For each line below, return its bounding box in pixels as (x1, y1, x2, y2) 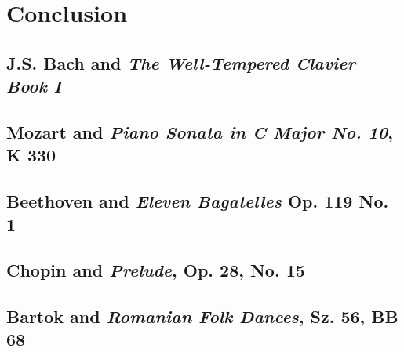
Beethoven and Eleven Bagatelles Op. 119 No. (6, 189, 389, 213)
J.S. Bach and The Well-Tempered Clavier (6, 50, 356, 74)
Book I (6, 74, 62, 98)
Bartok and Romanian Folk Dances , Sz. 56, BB (6, 304, 399, 328)
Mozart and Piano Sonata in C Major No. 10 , (6, 119, 393, 143)
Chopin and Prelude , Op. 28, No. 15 (6, 258, 305, 282)
